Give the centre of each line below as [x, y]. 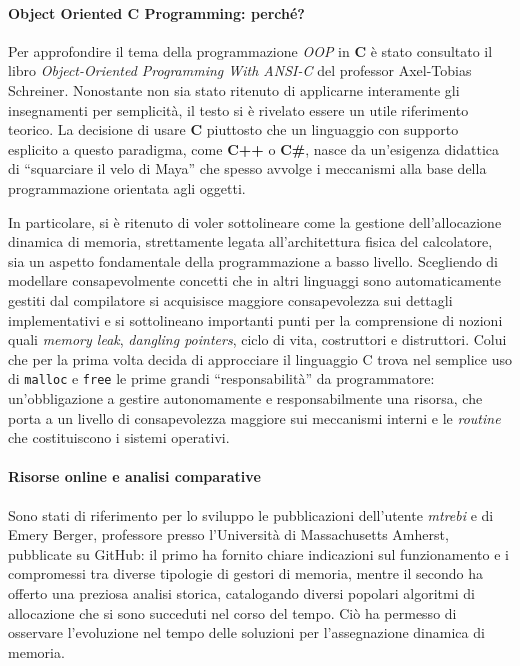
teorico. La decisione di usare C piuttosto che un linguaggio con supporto [233, 129]
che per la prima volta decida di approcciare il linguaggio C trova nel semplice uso [260, 358]
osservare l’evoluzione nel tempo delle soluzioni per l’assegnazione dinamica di [246, 632]
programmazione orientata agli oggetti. [127, 187]
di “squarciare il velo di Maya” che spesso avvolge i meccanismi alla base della [247, 168]
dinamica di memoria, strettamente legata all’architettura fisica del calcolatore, [250, 241]
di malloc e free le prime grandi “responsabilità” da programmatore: [221, 378]
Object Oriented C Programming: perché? [156, 12]
